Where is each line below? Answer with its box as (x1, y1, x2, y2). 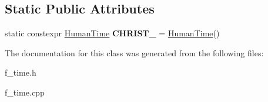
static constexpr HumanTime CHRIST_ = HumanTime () (5, 27, 220, 39)
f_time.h (5, 66, 36, 79)
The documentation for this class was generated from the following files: (5, 46, 264, 59)
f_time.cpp (5, 86, 45, 98)
